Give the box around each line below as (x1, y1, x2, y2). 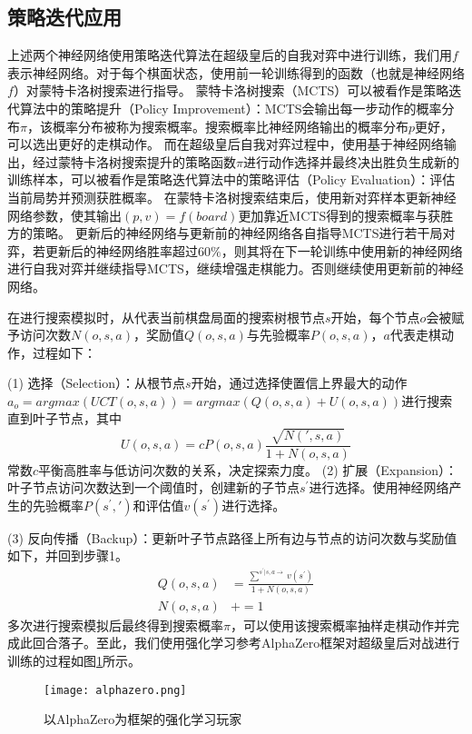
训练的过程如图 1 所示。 (7, 651, 141, 670)
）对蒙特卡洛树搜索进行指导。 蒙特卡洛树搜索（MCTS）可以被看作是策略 (13, 81, 449, 100)
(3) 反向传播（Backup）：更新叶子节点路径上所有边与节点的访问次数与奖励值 (7, 528, 457, 547)
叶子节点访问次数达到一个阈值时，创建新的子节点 (7, 478, 300, 497)
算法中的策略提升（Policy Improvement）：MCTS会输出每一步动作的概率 (19, 98, 442, 117)
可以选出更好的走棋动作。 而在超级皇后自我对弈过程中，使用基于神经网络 (7, 134, 444, 154)
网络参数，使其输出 (7, 205, 122, 224)
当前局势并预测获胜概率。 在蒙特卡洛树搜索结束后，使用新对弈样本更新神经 (7, 187, 457, 206)
